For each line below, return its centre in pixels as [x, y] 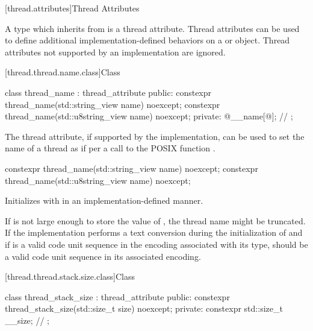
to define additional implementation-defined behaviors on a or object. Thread [147, 40]
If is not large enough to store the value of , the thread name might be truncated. [155, 220]
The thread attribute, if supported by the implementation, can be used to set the [155, 136]
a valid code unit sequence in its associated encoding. [103, 256]
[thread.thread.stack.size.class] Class [70, 276]
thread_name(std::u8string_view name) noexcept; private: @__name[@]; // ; [149, 116]
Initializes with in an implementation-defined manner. [104, 200]
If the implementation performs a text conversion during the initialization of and [154, 232]
